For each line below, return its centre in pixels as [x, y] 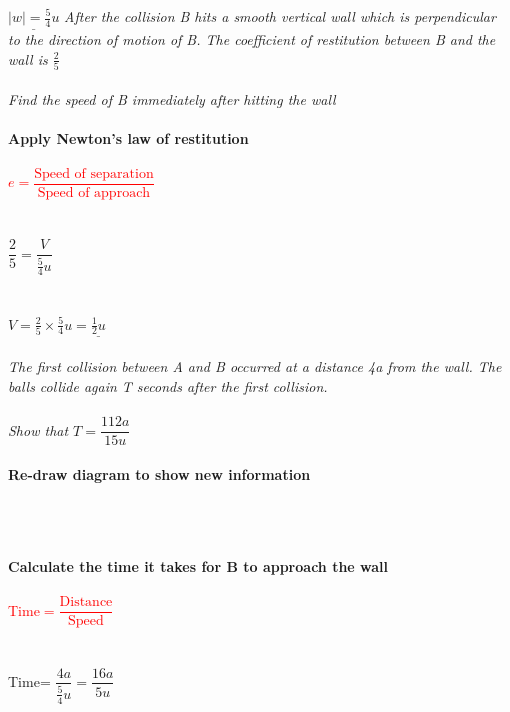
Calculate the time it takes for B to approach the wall [198, 566]
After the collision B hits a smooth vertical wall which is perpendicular [280, 16]
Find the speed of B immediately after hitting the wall [172, 98]
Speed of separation [94, 173]
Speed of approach [94, 192]
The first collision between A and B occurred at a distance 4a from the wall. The [255, 366]
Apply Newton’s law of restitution [128, 137]
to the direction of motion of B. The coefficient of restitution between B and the [252, 39]
